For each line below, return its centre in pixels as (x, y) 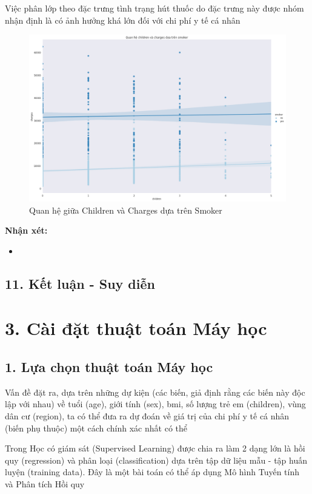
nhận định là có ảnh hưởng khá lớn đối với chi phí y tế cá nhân (123, 20)
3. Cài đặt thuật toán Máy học (136, 328)
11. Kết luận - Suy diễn (80, 283)
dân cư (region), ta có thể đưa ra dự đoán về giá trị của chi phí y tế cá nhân (147, 416)
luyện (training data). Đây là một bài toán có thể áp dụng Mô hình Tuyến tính (152, 472)
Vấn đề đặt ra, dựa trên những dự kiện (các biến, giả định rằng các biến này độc (155, 392)
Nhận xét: (26, 230)
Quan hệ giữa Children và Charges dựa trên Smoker (126, 210)
